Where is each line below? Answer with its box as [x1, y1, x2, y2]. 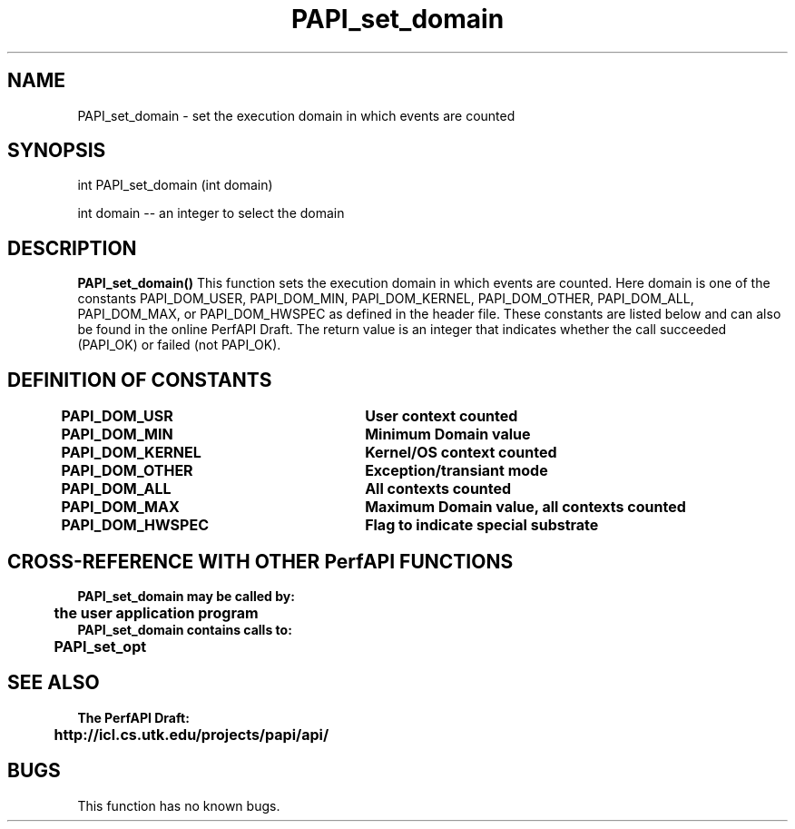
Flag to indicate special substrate [365, 516, 599, 535]
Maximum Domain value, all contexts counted [365, 498, 686, 517]
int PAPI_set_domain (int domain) [77, 177, 273, 193]
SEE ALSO [7, 671, 100, 695]
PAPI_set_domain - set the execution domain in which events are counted [77, 107, 515, 123]
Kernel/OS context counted [365, 443, 557, 462]
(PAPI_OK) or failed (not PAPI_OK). [77, 337, 281, 353]
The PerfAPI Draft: [77, 709, 190, 725]
